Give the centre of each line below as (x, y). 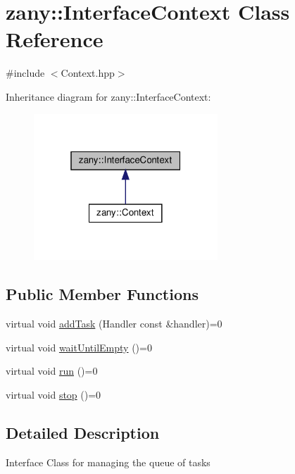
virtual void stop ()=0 (54, 394)
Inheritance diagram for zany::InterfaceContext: (108, 96)
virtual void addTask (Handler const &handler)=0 (114, 323)
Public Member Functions (102, 294)
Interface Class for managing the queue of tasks (108, 462)
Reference (55, 39)
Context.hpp (88, 73)
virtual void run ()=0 (52, 371)
